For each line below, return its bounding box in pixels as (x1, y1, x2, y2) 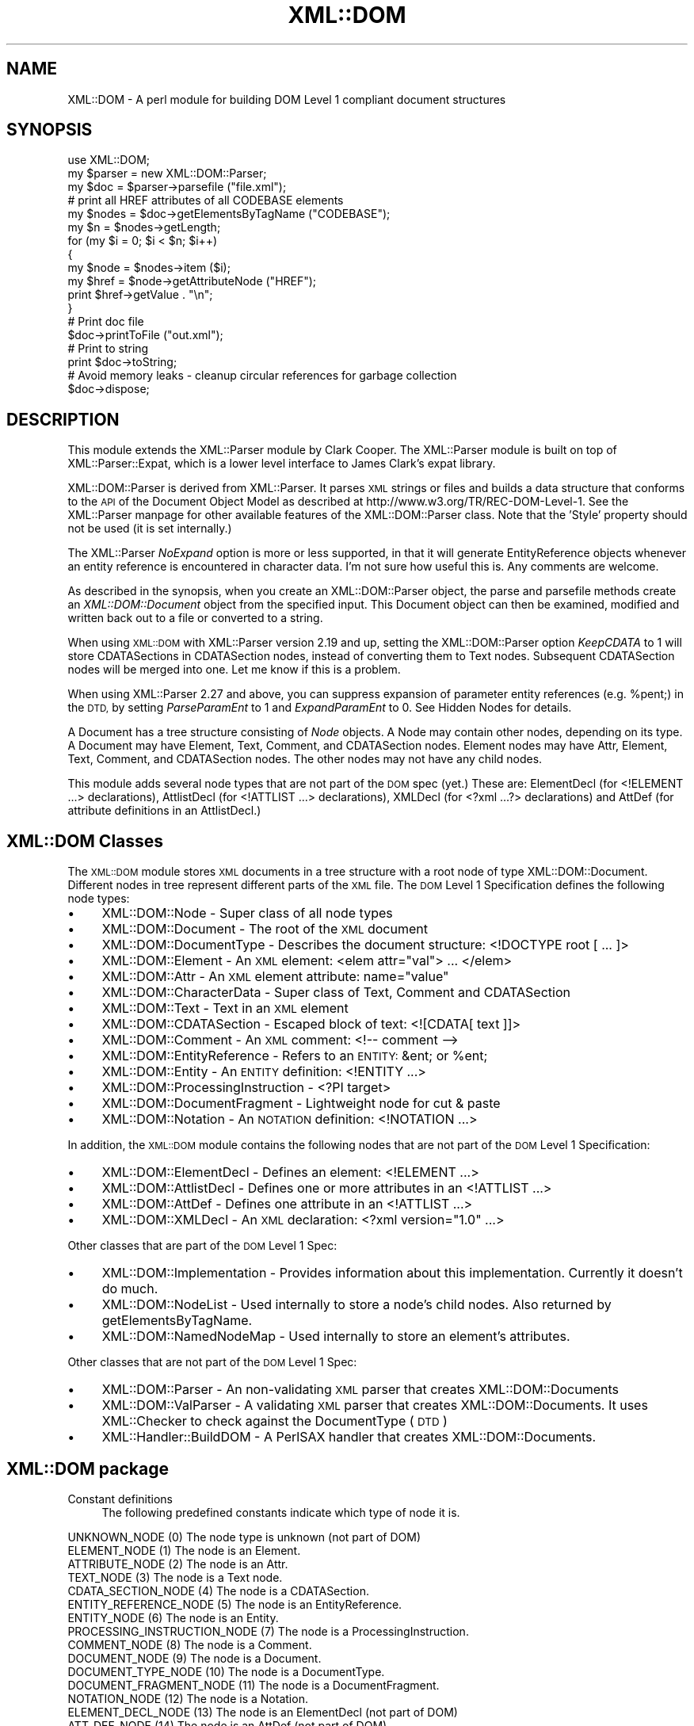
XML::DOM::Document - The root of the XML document (101, 921, 428, 937)
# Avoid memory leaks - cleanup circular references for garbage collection (67, 368, 457, 383)
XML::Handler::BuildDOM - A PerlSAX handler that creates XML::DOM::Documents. (101, 1429, 597, 1445)
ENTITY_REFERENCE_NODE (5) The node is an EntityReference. (67, 1597, 402, 1611)
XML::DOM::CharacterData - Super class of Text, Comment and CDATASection (101, 984, 570, 1001)
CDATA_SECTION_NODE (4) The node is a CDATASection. (67, 1583, 369, 1598)
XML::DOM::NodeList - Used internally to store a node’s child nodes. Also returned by (101, 1296, 612, 1313)
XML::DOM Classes (6, 831, 164, 851)
